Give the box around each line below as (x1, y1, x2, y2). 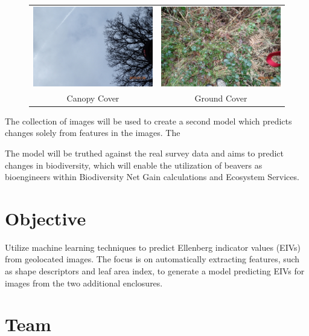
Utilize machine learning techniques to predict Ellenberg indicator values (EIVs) (5, 241, 301, 253)
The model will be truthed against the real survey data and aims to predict (5, 146, 284, 159)
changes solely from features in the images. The (5, 126, 180, 139)
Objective (5, 205, 86, 230)
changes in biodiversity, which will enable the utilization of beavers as (5, 158, 263, 171)
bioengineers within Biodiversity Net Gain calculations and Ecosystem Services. (5, 170, 299, 183)
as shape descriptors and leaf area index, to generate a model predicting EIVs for (5, 265, 305, 277)
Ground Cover (194, 91, 247, 104)
